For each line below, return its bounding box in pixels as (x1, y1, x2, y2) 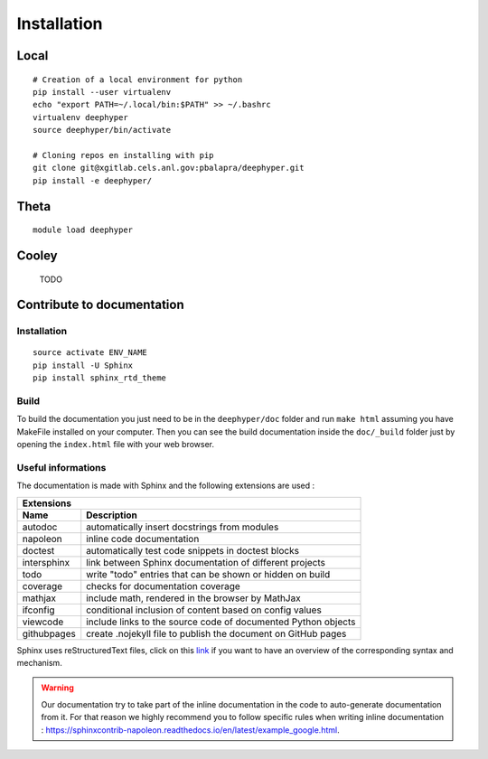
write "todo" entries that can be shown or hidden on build (86, 567, 331, 580)
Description (86, 509, 137, 521)
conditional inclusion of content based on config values (86, 604, 323, 616)
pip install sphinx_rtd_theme (33, 373, 167, 383)
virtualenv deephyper (33, 112, 128, 122)
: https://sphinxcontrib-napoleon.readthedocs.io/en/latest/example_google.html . (41, 724, 340, 736)
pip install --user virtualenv (33, 87, 172, 97)
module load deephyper (33, 225, 134, 235)
